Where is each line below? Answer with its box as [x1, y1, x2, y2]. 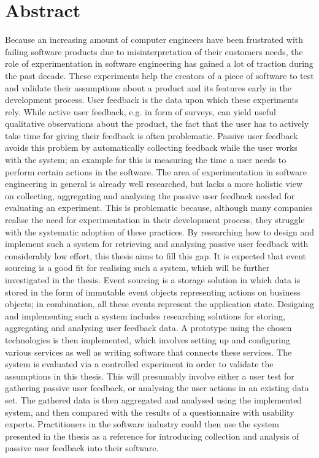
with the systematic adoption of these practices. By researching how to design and [5, 225, 314, 238]
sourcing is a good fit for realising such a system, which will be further [5, 261, 270, 274]
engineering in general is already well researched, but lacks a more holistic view [5, 177, 303, 190]
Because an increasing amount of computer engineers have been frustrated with [5, 33, 304, 46]
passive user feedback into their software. [5, 441, 159, 454]
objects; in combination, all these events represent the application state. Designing [5, 297, 314, 310]
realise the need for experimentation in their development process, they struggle [5, 213, 305, 226]
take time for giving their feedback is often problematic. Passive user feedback [5, 129, 298, 142]
